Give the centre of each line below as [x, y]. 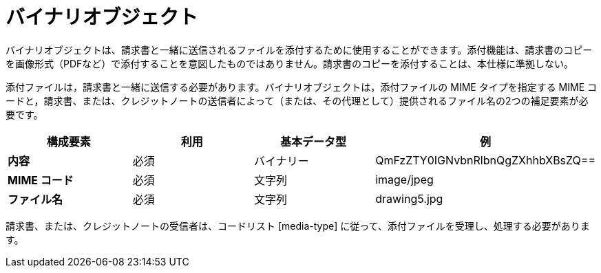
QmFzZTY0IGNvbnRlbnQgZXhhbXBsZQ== [485, 160]
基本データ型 [314, 141]
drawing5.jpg [409, 198]
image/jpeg [404, 179]
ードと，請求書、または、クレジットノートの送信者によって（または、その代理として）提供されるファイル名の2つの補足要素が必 [297, 100]
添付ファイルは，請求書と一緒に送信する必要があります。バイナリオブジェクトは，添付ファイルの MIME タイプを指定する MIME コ [302, 87]
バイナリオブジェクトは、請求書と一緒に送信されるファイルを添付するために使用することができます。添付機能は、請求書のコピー [299, 50]
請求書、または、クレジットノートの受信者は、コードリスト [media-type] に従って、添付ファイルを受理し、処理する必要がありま [298, 226]
